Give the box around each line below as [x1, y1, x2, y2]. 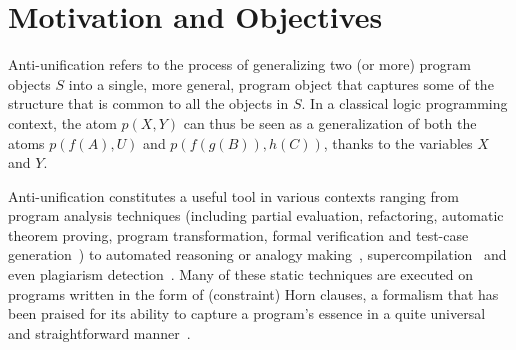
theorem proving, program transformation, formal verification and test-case [8, 224, 469, 245]
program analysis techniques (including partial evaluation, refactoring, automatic [8, 205, 504, 226]
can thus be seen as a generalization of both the [183, 112, 477, 133]
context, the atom [8, 112, 117, 133]
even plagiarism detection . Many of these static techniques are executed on [8, 264, 474, 285]
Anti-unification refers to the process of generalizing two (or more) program [8, 54, 471, 75]
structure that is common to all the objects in [8, 93, 289, 114]
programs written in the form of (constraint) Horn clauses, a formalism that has [8, 283, 499, 304]
